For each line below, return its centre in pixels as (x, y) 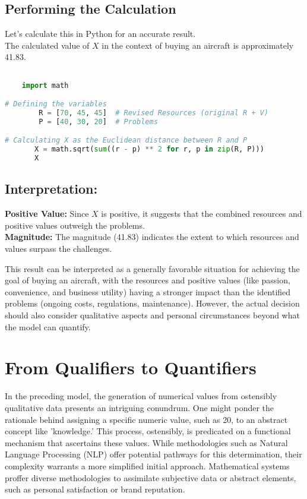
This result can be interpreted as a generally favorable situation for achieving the (152, 268)
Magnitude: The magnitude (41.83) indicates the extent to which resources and (152, 237)
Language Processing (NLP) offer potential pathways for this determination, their (153, 454)
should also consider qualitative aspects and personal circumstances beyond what (152, 315)
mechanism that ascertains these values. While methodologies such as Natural (146, 442)
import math (45, 85)
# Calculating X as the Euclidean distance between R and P (126, 140)
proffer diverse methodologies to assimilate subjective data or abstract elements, (151, 477)
